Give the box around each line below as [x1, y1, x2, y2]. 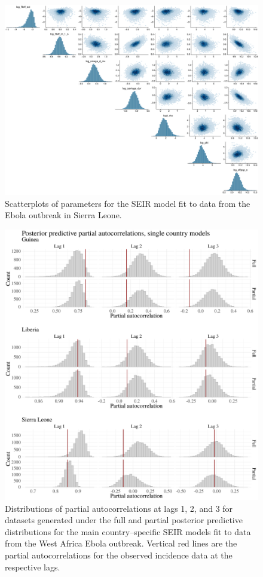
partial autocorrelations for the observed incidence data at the [5, 549, 233, 561]
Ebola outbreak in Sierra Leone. [5, 209, 122, 221]
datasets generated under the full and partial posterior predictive [5, 514, 243, 526]
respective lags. [5, 560, 60, 573]
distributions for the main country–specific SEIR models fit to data [5, 525, 251, 538]
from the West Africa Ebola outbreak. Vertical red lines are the [5, 537, 237, 549]
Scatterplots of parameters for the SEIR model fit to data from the [5, 197, 250, 209]
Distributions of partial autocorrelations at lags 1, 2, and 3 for [5, 502, 233, 514]
